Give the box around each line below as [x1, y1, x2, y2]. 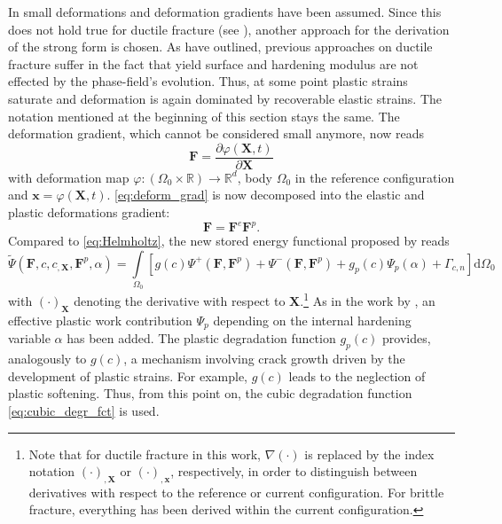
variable [8, 329, 51, 348]
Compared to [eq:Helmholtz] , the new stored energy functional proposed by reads [8, 231, 450, 250]
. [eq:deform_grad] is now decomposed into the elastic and [106, 185, 425, 204]
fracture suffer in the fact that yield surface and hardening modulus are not [8, 54, 419, 73]
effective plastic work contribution [8, 310, 192, 329]
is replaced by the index [304, 444, 435, 463]
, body [237, 168, 272, 186]
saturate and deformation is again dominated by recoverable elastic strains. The [8, 89, 443, 107]
